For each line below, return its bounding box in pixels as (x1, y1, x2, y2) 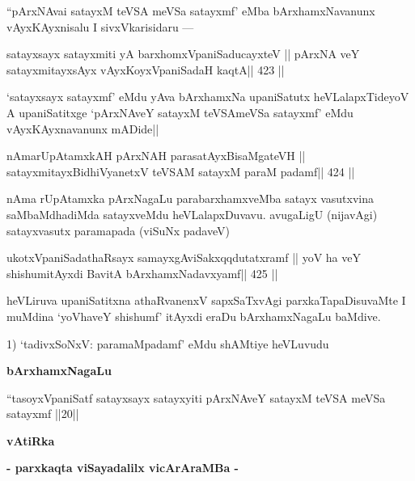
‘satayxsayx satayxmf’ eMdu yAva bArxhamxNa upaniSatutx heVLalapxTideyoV (6, 88, 409, 105)
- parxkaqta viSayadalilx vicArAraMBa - (6, 459, 239, 476)
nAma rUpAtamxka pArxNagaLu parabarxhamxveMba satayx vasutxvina (6, 190, 375, 207)
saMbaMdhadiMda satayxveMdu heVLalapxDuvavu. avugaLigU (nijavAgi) (6, 205, 378, 222)
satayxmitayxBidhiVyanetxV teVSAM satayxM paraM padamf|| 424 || (6, 162, 355, 179)
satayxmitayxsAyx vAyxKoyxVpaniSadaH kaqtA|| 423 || (6, 61, 285, 78)
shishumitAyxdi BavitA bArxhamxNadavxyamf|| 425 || (6, 264, 278, 281)
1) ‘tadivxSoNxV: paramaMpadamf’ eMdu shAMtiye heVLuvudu (6, 335, 329, 352)
